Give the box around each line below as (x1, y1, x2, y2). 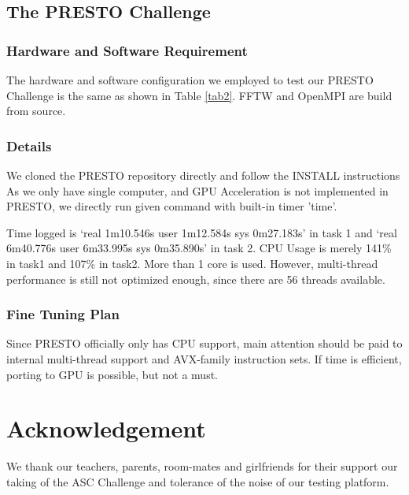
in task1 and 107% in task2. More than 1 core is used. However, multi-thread (6, 255, 378, 271)
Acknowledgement (6, 412, 206, 445)
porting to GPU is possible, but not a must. (6, 366, 218, 382)
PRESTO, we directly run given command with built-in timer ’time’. (6, 198, 337, 214)
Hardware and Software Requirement (6, 40, 248, 60)
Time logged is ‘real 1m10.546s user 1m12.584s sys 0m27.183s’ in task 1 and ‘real (6, 224, 397, 240)
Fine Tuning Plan (6, 304, 120, 324)
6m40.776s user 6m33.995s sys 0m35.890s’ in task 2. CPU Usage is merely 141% (6, 240, 392, 256)
